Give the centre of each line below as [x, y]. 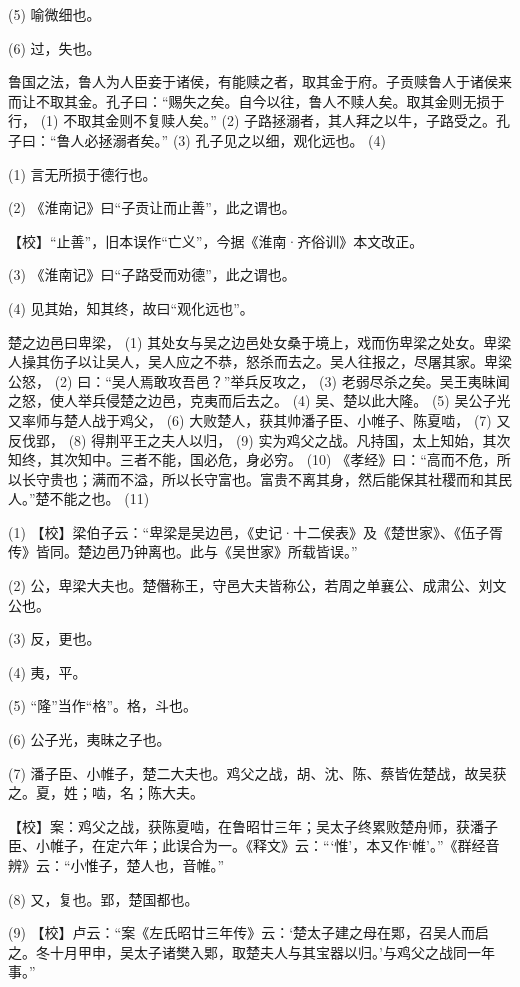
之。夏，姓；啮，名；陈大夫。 [106, 792]
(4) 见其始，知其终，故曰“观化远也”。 [131, 307]
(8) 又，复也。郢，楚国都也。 [103, 898]
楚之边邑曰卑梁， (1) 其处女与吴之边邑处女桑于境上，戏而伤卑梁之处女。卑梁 [260, 341]
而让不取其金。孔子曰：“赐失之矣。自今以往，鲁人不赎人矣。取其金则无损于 [256, 100]
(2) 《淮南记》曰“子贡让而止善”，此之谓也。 [152, 207]
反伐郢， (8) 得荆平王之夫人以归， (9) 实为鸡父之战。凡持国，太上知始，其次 [259, 439]
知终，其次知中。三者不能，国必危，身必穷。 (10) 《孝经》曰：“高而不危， [252, 459]
